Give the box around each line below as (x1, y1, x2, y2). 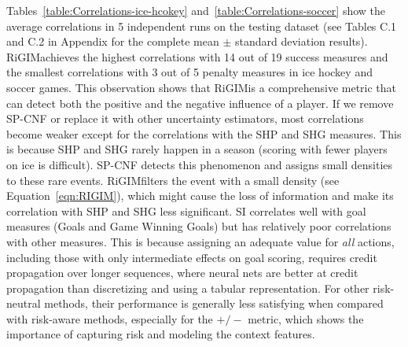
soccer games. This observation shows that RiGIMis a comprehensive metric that (6, 79, 397, 95)
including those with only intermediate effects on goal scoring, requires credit (6, 249, 377, 265)
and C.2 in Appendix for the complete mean (6, 33, 219, 50)
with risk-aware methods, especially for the (6, 310, 213, 327)
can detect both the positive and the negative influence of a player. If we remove (6, 94, 394, 111)
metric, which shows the (248, 310, 364, 327)
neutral (6, 295, 41, 312)
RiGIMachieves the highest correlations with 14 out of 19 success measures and (6, 48, 388, 65)
